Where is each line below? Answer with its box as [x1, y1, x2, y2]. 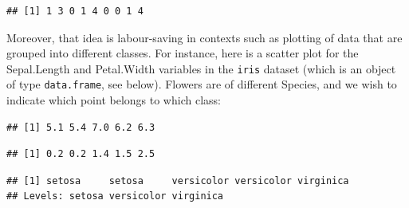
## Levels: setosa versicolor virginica [6, 190, 224, 202]
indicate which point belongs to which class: [6, 92, 221, 108]
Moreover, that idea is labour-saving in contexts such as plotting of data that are [6, 29, 403, 45]
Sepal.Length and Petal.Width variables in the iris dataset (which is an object [6, 60, 396, 77]
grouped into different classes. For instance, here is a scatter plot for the [6, 45, 359, 61]
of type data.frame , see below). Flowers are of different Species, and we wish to [6, 76, 397, 92]
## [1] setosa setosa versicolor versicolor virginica [6, 175, 349, 186]
